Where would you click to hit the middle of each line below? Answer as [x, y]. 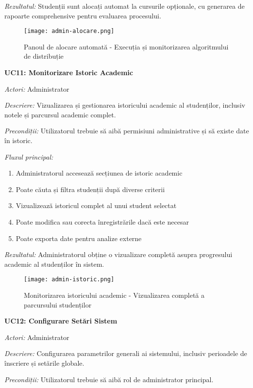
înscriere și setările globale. [44, 363]
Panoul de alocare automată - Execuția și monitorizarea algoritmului [126, 46]
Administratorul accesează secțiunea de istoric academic [99, 173]
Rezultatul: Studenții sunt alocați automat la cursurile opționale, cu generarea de [125, 6]
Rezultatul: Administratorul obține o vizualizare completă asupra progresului [118, 254]
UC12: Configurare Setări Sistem [61, 321]
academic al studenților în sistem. [54, 264]
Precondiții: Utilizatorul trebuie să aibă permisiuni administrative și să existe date [127, 131]
